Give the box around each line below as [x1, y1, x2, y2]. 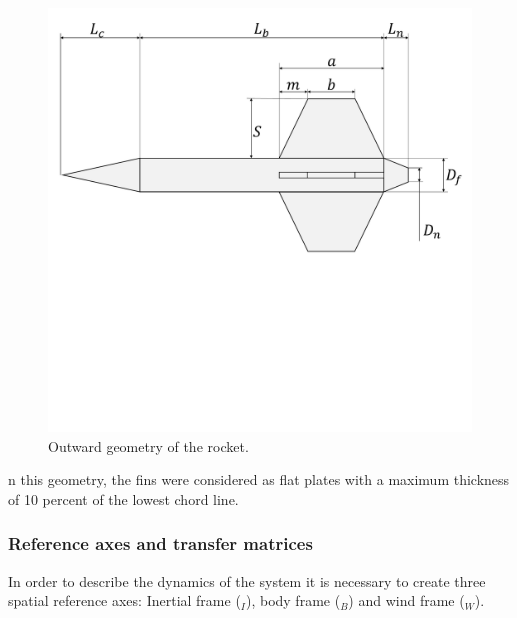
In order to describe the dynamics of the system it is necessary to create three [8, 570, 486, 591]
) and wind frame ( [348, 590, 465, 611]
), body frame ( [245, 590, 341, 611]
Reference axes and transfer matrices [8, 531, 313, 556]
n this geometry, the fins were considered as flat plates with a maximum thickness [8, 469, 510, 490]
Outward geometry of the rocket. [48, 435, 249, 456]
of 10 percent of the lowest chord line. [8, 488, 239, 509]
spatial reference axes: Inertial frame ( [8, 590, 241, 611]
